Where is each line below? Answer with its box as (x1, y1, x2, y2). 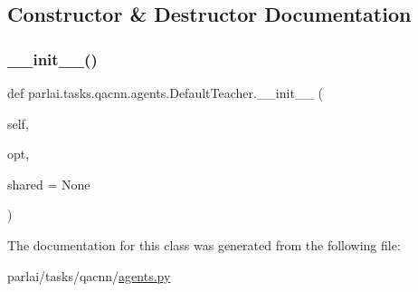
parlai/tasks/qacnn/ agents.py (7, 266, 171, 285)
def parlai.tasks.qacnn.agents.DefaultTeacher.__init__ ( (7, 83, 323, 102)
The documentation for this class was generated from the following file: (7, 235, 401, 254)
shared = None (7, 174, 90, 193)
